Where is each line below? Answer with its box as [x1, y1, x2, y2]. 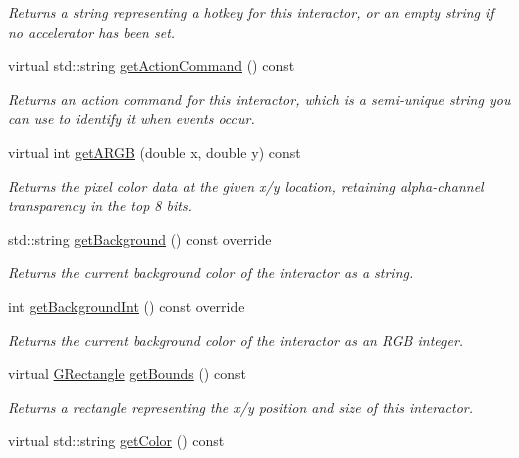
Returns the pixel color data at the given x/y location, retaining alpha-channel [8, 175, 484, 196]
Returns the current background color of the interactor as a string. [8, 262, 414, 283]
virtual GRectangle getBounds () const [8, 363, 246, 384]
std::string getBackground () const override [8, 228, 272, 249]
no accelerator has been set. [8, 21, 176, 42]
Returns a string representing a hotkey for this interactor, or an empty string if [8, 2, 494, 22]
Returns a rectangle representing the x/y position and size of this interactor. [8, 396, 474, 417]
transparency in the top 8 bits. [8, 195, 192, 216]
